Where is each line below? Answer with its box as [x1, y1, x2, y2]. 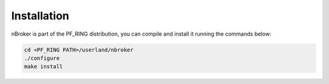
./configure [24, 54, 60, 62]
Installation [11, 9, 69, 22]
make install [24, 63, 63, 70]
